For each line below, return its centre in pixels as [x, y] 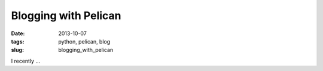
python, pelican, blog [84, 41]
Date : [18, 33]
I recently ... [26, 61]
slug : [17, 50]
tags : [18, 41]
